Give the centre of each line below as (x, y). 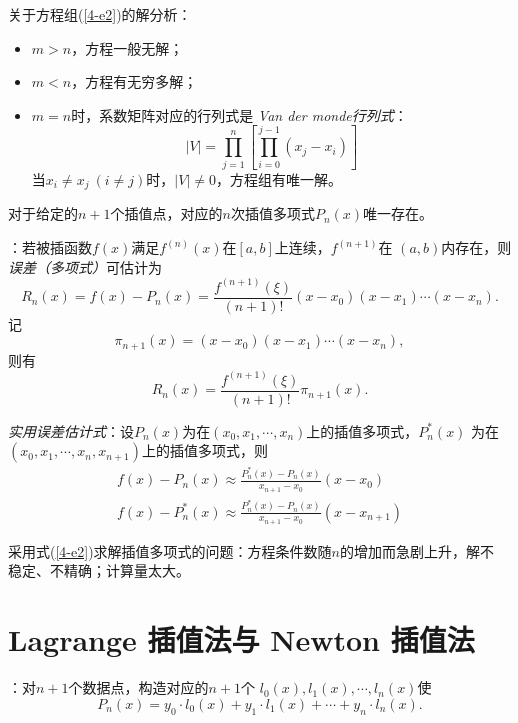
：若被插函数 (50, 247)
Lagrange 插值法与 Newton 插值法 (241, 639)
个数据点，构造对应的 (138, 687)
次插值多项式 (272, 213)
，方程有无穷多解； (134, 81)
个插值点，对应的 (166, 213)
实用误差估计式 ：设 (71, 430)
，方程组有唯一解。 (278, 178)
